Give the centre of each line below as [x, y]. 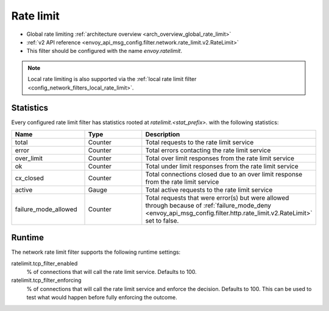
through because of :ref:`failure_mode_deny [208, 205]
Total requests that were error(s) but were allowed [217, 198]
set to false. [162, 220]
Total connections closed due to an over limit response [224, 174]
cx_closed [29, 178]
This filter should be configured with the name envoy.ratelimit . [104, 51]
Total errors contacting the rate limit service [208, 150]
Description [163, 134]
